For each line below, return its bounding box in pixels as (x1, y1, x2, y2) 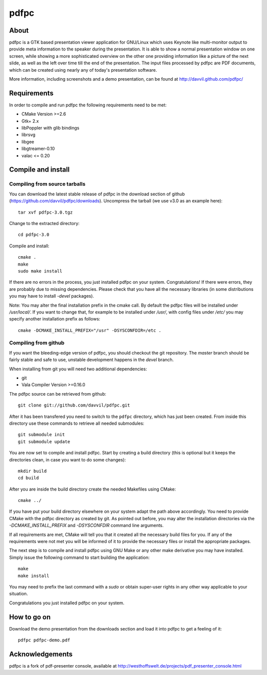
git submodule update (18, 439, 70, 445)
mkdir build (18, 468, 47, 474)
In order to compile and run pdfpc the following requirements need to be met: (9, 102, 167, 108)
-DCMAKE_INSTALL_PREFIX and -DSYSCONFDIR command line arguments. (9, 522, 164, 529)
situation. (9, 591, 28, 597)
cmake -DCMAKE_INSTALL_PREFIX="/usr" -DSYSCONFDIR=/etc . (18, 327, 162, 333)
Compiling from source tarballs (9, 180, 86, 187)
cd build (18, 475, 39, 481)
